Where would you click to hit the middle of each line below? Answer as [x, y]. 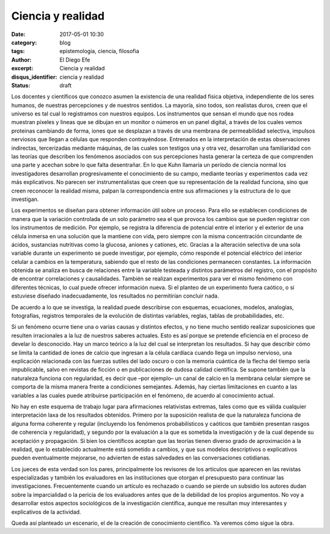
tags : [18, 51]
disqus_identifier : [34, 77]
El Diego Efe [75, 60]
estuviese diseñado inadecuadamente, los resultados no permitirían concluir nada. [115, 296]
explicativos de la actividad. [46, 512]
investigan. [25, 199]
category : [24, 42]
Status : [21, 85]
